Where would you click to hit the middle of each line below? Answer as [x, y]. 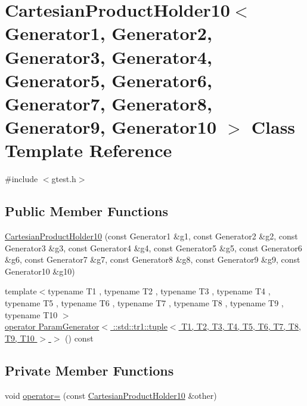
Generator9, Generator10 [111, 127]
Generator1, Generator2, [108, 33]
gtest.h [64, 179]
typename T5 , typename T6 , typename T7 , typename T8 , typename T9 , [144, 303]
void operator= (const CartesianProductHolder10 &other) [111, 395]
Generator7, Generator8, [108, 103]
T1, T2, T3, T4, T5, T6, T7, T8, [241, 326]
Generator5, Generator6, [108, 80]
